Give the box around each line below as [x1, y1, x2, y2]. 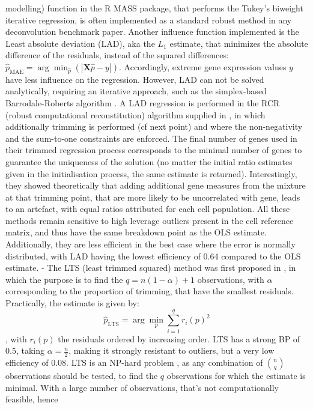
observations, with [197, 273, 264, 285]
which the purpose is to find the [5, 273, 123, 285]
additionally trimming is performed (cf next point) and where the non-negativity [5, 120, 303, 133]
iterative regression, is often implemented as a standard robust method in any [5, 13, 292, 26]
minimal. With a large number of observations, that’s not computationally [5, 381, 279, 393]
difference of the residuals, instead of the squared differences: [5, 49, 229, 61]
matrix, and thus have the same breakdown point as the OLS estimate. [5, 226, 267, 238]
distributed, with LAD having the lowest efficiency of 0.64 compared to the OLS [5, 249, 301, 262]
